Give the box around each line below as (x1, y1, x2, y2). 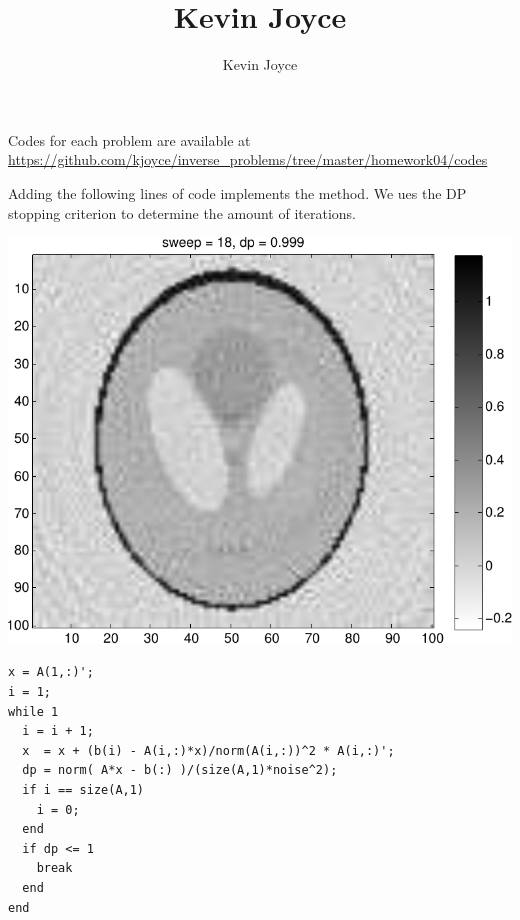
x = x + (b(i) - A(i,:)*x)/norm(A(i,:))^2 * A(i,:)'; (22, 743, 395, 758)
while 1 (8, 704, 59, 719)
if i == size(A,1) (22, 782, 145, 797)
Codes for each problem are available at (8, 129, 251, 150)
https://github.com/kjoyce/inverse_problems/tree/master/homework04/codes (8, 149, 488, 170)
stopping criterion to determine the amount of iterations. (8, 202, 356, 223)
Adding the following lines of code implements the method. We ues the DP (8, 182, 467, 203)
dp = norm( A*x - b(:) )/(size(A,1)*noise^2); (22, 763, 338, 778)
